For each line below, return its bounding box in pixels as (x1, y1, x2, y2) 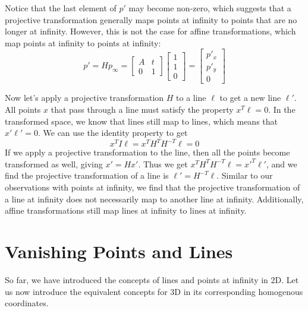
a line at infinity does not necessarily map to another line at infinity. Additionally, (5, 192, 304, 205)
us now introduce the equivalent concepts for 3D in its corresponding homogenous (5, 285, 303, 297)
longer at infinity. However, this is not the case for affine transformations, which (5, 25, 296, 37)
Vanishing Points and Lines (5, 239, 233, 263)
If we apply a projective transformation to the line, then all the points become (5, 146, 290, 158)
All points (5, 103, 41, 115)
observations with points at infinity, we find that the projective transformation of (5, 181, 300, 193)
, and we (266, 157, 297, 170)
